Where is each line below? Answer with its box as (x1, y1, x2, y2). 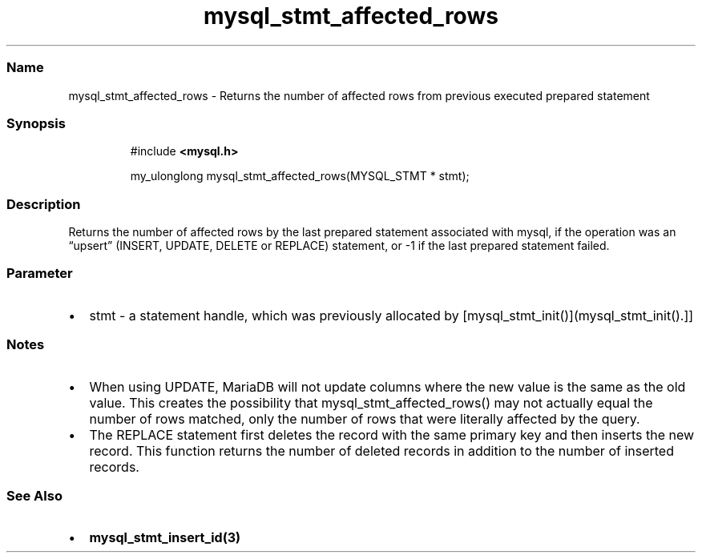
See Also (6, 487, 63, 504)
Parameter (6, 265, 73, 282)
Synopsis (6, 115, 66, 131)
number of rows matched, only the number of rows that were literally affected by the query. (89, 410, 640, 427)
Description (6, 195, 81, 212)
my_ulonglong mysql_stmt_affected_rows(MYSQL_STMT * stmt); (130, 169, 470, 183)
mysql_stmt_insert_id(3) (89, 529, 241, 546)
